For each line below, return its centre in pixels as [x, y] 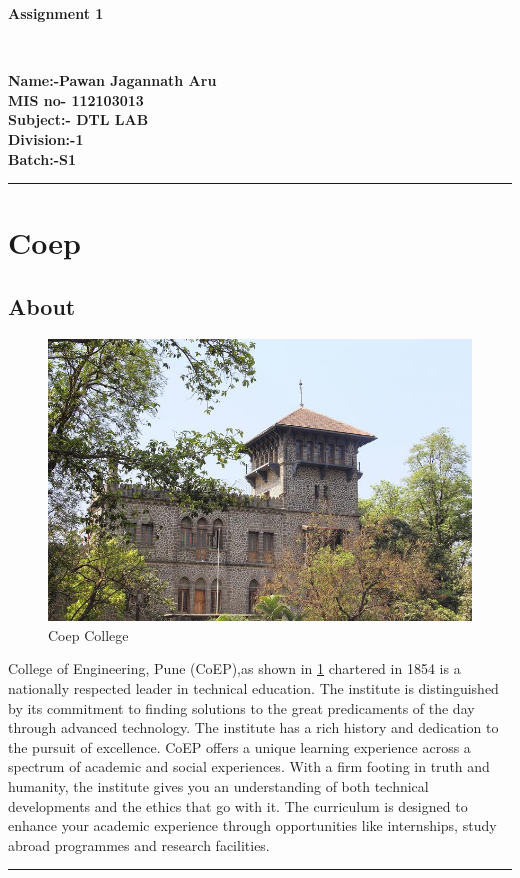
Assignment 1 [56, 13]
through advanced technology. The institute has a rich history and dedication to [253, 727]
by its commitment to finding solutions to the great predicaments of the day [241, 707]
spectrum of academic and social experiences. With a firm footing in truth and [249, 766]
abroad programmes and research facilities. [139, 844]
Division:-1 [46, 138]
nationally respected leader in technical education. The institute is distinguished [253, 688]
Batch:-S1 [42, 158]
